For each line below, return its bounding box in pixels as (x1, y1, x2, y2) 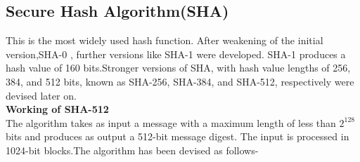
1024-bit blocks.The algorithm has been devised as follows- (6, 142, 259, 157)
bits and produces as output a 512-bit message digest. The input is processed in (6, 129, 349, 144)
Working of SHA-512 (6, 102, 109, 116)
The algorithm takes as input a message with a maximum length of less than (6, 115, 336, 130)
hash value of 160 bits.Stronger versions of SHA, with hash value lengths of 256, (6, 60, 351, 75)
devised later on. (6, 88, 77, 102)
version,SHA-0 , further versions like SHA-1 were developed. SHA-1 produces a (6, 46, 346, 61)
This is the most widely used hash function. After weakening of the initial (6, 33, 323, 48)
